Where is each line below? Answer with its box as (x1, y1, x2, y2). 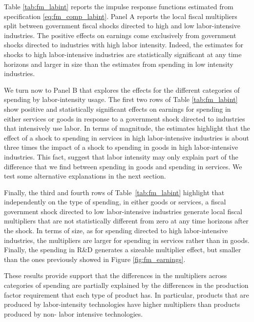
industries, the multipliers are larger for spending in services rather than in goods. (4, 235, 250, 245)
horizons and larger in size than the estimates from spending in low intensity (4, 59, 233, 69)
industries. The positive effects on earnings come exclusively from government (4, 30, 236, 40)
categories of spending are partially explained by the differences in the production (4, 280, 249, 290)
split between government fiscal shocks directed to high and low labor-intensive (4, 20, 240, 31)
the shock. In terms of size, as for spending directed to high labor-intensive (4, 225, 228, 236)
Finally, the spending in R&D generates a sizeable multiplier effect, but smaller (4, 244, 241, 255)
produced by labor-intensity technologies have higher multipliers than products (4, 299, 240, 309)
